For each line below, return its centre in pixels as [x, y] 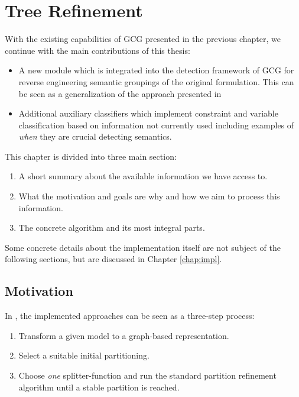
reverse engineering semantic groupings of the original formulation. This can [156, 81]
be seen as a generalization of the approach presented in [120, 93]
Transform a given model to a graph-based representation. [124, 335]
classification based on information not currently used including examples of [156, 125]
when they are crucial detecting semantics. [95, 136]
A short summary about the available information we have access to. [143, 176]
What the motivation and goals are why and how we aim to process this [149, 196]
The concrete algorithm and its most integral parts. [112, 227]
